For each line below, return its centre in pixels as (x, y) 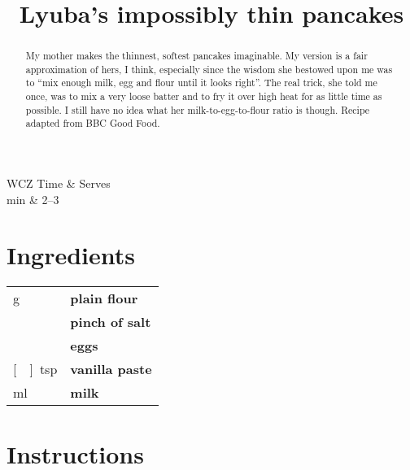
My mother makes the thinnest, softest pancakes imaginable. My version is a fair (196, 56)
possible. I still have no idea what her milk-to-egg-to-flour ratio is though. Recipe (198, 109)
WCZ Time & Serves (59, 183)
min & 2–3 (33, 199)
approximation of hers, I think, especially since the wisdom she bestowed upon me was (209, 69)
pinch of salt (111, 322)
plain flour (104, 298)
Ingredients (71, 255)
